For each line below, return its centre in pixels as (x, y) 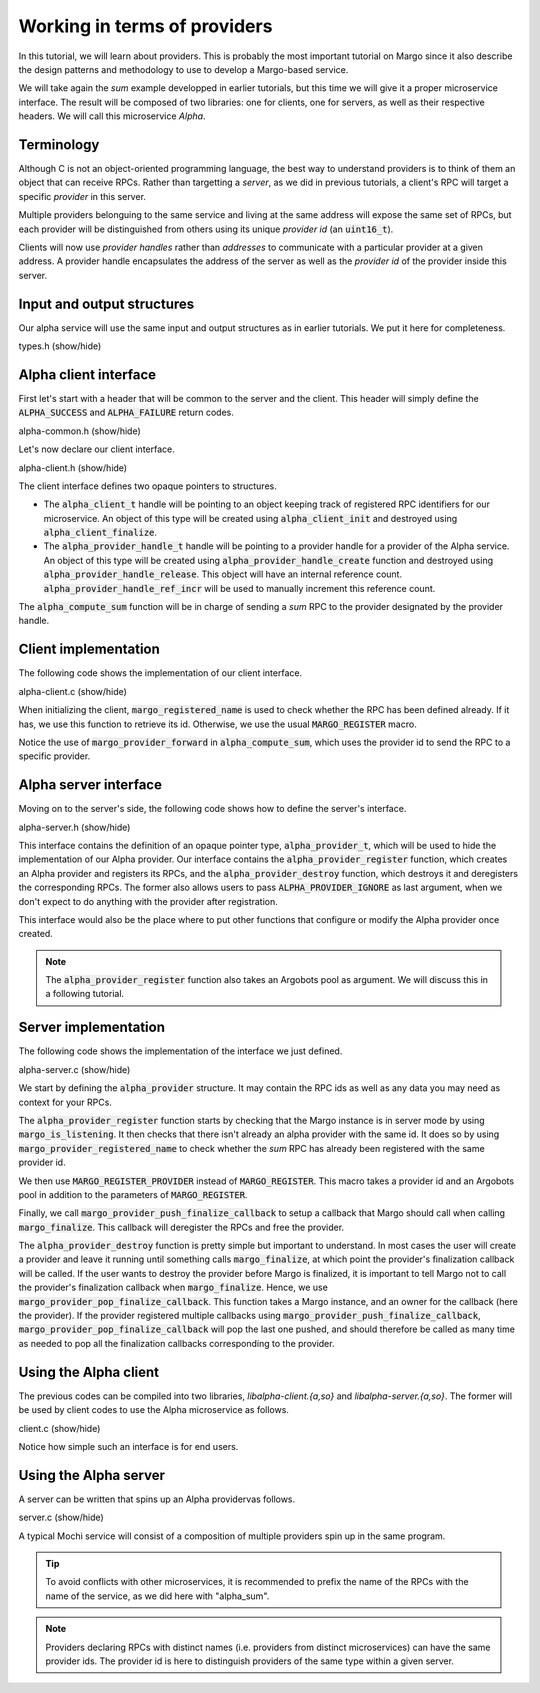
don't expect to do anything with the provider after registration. (148, 901)
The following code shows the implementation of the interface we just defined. (180, 1051)
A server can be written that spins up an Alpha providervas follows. (157, 1499)
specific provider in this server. (82, 196)
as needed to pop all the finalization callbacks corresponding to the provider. (176, 1343)
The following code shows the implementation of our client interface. (160, 673)
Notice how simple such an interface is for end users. (128, 1446)
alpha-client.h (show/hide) (73, 467)
